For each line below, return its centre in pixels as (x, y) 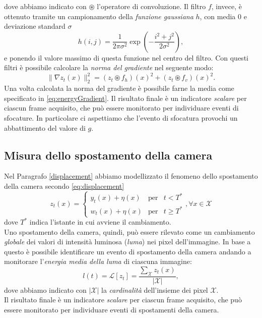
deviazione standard (35, 26)
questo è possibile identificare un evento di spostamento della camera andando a (128, 251)
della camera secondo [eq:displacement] (64, 186)
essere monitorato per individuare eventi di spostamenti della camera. (112, 309)
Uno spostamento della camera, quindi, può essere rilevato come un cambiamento (129, 231)
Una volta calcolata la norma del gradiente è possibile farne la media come (119, 88)
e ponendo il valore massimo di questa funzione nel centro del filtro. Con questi (126, 57)
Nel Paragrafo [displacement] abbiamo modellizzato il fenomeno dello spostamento (131, 176)
